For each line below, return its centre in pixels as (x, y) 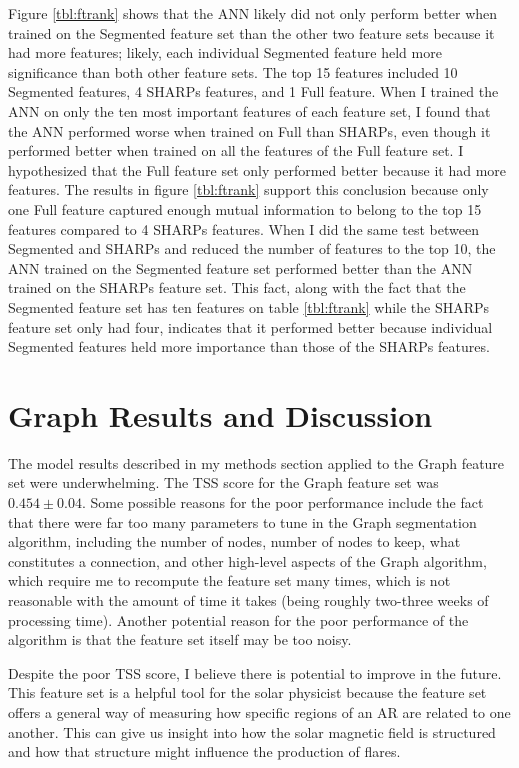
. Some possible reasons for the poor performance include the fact (282, 502)
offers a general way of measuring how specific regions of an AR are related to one (259, 711)
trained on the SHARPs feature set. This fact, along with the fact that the (237, 287)
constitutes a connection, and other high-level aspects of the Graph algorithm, (247, 560)
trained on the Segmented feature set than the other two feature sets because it (251, 32)
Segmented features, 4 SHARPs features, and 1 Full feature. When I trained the (253, 91)
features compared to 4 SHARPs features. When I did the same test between (244, 228)
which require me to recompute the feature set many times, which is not (229, 580)
